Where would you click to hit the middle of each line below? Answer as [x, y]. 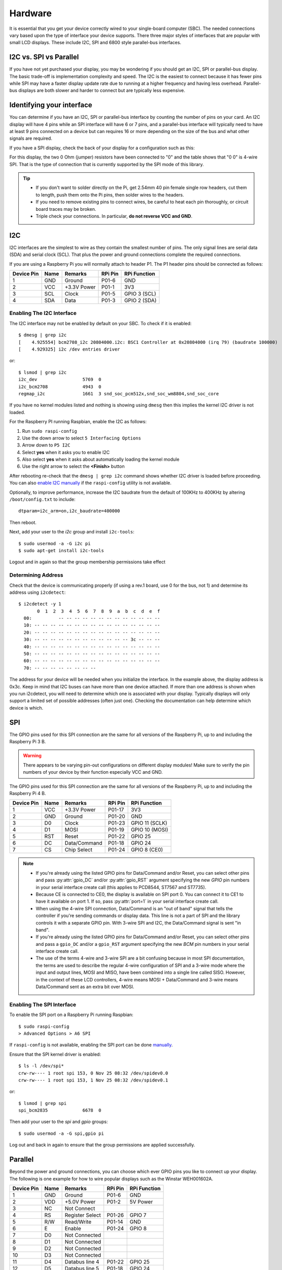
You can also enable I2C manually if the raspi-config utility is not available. [91, 483]
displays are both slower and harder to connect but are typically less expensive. [102, 90]
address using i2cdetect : [38, 592]
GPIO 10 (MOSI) [150, 830]
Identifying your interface [51, 105]
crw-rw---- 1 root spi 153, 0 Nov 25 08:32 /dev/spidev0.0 [93, 1073]
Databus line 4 [82, 1261]
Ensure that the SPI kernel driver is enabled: [55, 1054]
